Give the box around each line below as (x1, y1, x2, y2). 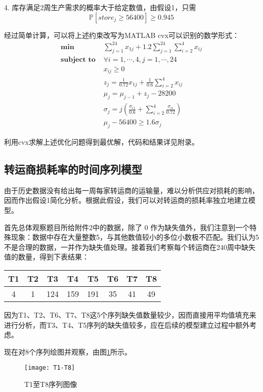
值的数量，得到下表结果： (4, 251, 89, 262)
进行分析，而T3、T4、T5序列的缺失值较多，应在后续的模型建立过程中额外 (4, 319, 250, 330)
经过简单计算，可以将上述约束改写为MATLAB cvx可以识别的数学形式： (4, 29, 240, 40)
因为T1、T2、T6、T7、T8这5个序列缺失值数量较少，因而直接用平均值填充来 (4, 310, 256, 320)
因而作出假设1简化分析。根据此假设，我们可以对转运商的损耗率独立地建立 (4, 195, 248, 205)
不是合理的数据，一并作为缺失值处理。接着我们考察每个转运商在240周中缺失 (4, 241, 255, 252)
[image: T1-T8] (24, 364, 75, 372)
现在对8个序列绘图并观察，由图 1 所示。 (4, 346, 131, 357)
